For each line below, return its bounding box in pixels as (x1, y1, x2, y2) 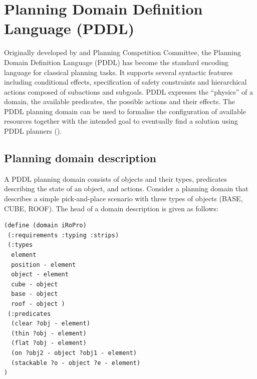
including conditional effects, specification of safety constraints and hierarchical (4, 77, 247, 87)
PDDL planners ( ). (4, 126, 62, 136)
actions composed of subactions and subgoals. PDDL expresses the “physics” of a (4, 86, 253, 97)
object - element (11, 271, 69, 278)
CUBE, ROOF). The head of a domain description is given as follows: (4, 203, 218, 213)
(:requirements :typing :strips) (8, 231, 119, 239)
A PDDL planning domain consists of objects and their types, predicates (4, 173, 227, 184)
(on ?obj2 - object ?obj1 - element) (11, 349, 137, 356)
